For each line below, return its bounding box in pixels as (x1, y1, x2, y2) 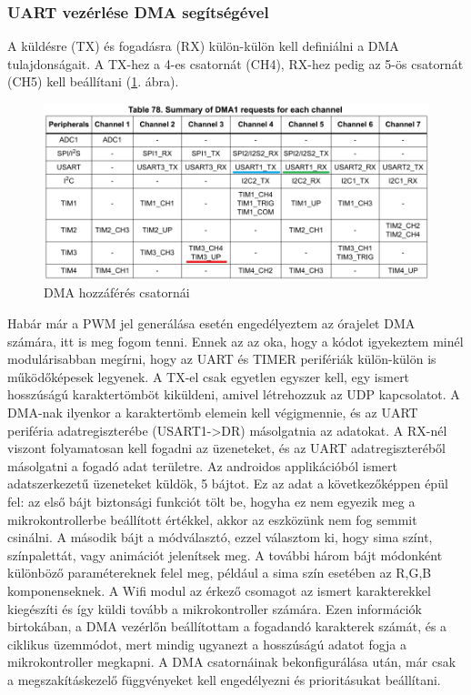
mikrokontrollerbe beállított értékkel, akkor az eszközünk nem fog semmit (7, 509, 417, 529)
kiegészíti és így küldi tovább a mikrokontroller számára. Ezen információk (7, 599, 423, 618)
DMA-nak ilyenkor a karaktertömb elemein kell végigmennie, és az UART (7, 403, 418, 422)
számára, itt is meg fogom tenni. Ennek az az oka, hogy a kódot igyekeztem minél (7, 331, 464, 350)
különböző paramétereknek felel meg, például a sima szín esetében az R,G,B (7, 563, 432, 582)
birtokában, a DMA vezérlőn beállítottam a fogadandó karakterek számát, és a (7, 617, 447, 636)
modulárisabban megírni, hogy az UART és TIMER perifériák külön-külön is (7, 349, 436, 368)
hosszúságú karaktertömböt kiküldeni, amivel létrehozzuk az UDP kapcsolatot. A (7, 385, 460, 404)
